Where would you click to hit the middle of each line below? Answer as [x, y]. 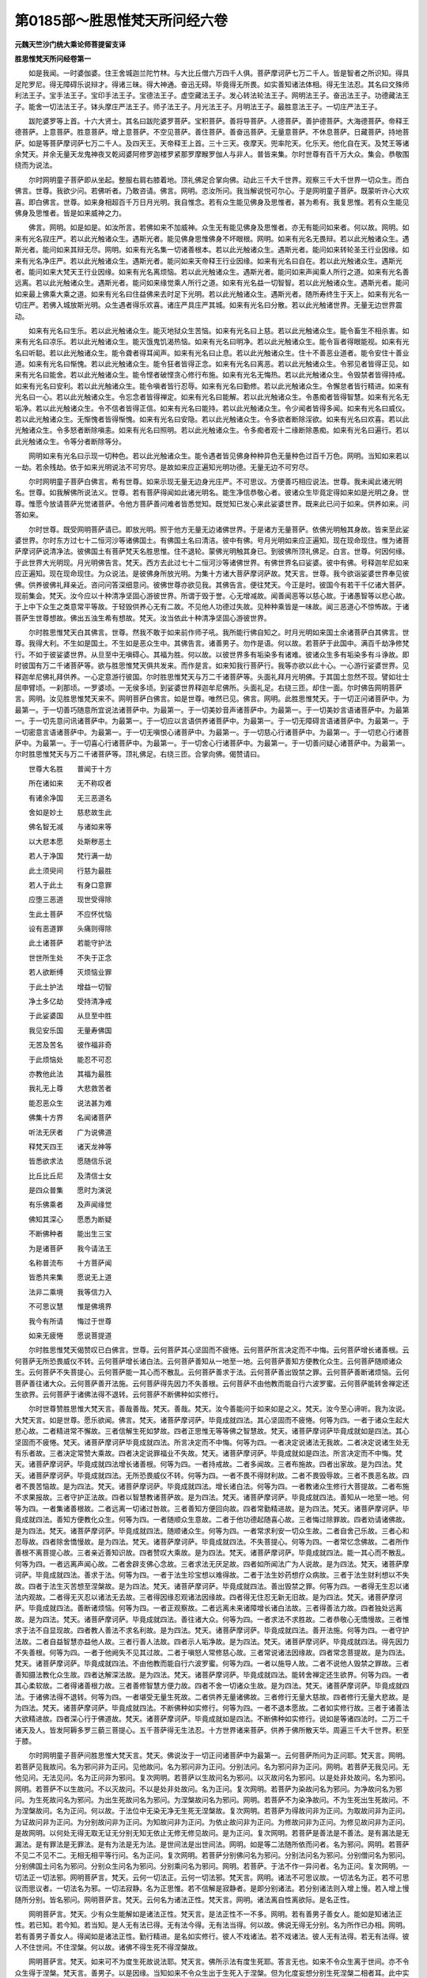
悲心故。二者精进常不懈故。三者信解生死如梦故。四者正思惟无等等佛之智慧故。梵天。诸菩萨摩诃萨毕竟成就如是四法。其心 [212, 1431]
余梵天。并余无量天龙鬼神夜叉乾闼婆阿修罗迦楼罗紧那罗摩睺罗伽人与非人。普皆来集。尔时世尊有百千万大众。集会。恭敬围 [212, 154]
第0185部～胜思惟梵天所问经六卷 [121, 21]
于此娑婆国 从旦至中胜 [70, 1016]
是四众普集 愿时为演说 [70, 1190]
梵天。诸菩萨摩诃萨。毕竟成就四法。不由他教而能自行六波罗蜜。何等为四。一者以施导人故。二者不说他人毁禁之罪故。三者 [212, 1663]
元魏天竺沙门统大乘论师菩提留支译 [70, 44]
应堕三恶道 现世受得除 [70, 900]
